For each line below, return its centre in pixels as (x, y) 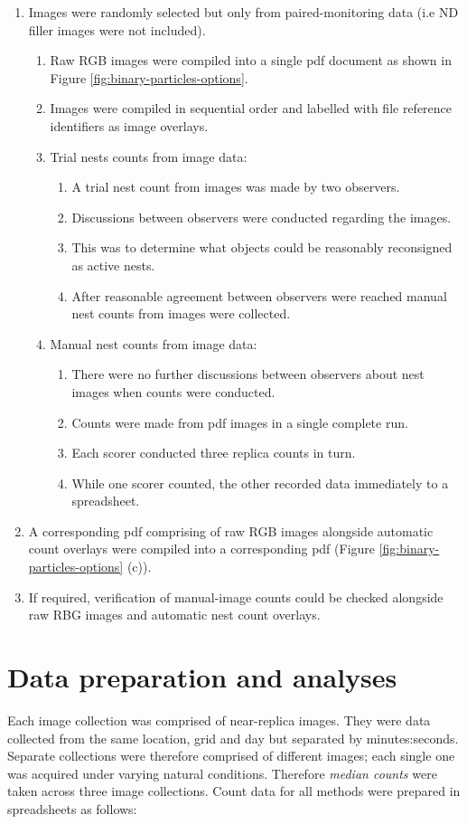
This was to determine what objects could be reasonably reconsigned (262, 247)
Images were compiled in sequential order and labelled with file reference (251, 108)
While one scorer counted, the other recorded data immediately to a (260, 483)
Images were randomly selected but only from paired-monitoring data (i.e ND (243, 12)
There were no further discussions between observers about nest (248, 374)
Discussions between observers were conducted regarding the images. (262, 217)
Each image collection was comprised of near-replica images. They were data (219, 720)
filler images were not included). (117, 29)
